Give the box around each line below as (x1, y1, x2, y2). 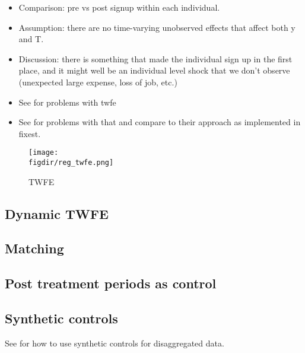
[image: (28, 148, 59, 157)
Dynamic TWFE (5, 204, 109, 222)
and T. (18, 33, 44, 45)
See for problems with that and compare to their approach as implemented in (18, 116, 301, 128)
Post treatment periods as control (5, 274, 217, 292)
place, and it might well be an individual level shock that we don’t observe (18, 64, 290, 77)
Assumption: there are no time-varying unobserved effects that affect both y (18, 21, 296, 33)
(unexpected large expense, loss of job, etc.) (18, 75, 177, 88)
